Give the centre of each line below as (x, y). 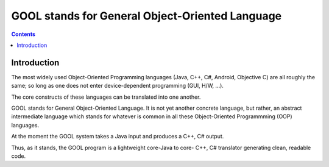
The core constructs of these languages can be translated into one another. (106, 97)
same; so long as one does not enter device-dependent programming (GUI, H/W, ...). (117, 86)
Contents (23, 34)
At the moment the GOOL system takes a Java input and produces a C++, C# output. (118, 137)
